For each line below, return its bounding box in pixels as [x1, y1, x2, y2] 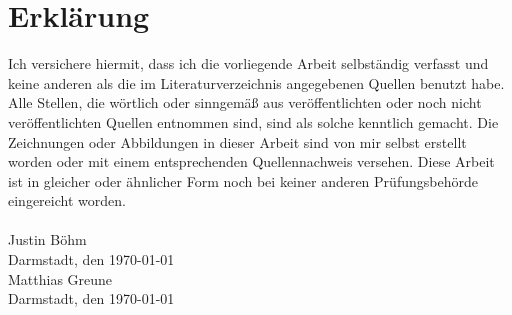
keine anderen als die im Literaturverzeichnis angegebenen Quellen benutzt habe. [8, 72, 505, 93]
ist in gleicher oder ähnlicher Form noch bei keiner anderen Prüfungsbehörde [8, 170, 478, 191]
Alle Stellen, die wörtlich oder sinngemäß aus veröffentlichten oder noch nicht [8, 92, 482, 113]
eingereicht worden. [8, 190, 126, 211]
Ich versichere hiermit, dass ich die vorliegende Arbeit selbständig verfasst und [8, 53, 489, 74]
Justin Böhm [8, 229, 87, 250]
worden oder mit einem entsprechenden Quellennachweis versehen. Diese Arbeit [8, 151, 495, 172]
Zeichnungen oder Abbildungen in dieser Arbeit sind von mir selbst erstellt [8, 131, 467, 152]
